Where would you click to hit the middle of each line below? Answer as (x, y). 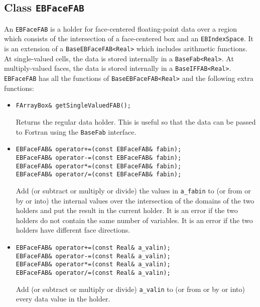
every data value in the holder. (63, 299)
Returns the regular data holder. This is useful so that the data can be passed (136, 121)
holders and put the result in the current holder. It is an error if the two (127, 210)
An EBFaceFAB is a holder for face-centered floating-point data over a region (121, 28)
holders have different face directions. (73, 230)
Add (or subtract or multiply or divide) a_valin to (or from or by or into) (130, 289)
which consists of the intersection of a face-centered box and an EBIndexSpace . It (129, 38)
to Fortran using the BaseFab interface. (76, 131)
